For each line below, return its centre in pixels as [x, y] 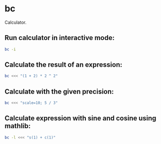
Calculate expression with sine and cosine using [80, 119]
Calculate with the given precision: [59, 91]
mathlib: [18, 126]
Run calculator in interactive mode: [60, 38]
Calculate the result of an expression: [63, 65]
